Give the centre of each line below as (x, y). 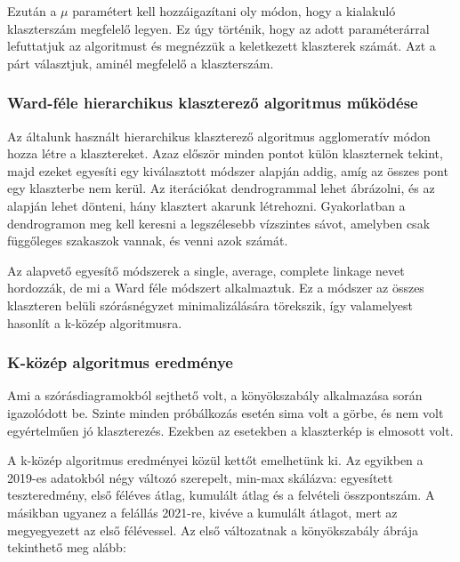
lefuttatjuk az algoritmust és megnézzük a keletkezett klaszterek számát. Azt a (222, 46)
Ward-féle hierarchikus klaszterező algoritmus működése (213, 103)
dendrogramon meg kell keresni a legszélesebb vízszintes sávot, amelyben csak (219, 223)
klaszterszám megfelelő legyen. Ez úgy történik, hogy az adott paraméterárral (218, 28)
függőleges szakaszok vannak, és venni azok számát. (148, 241)
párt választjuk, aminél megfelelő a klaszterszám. (141, 63)
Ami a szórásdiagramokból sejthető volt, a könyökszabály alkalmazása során (215, 395)
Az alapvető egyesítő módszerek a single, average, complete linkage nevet (206, 270)
